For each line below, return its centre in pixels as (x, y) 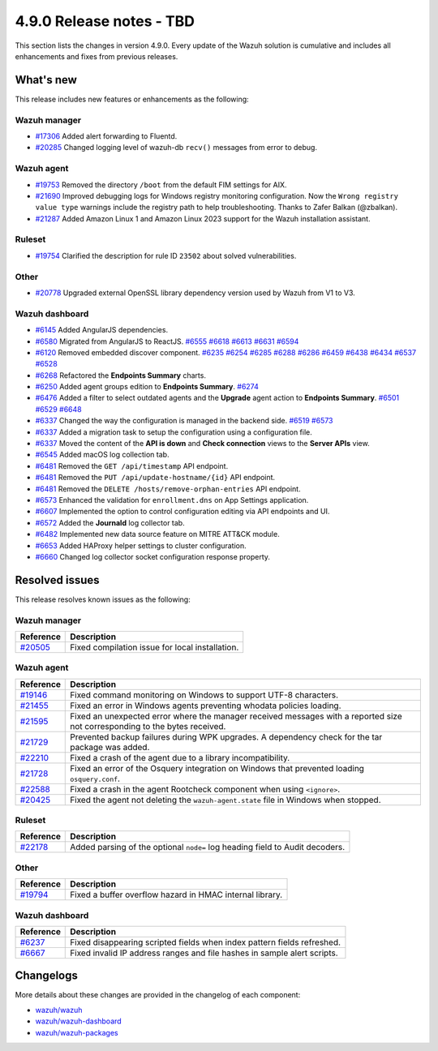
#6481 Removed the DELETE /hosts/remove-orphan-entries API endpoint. (168, 489)
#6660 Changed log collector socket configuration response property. (153, 556)
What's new (46, 80)
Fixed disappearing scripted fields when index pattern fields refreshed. (205, 942)
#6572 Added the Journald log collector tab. (110, 522)
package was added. (110, 747)
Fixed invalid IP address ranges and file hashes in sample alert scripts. (204, 953)
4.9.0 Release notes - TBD (105, 21)
